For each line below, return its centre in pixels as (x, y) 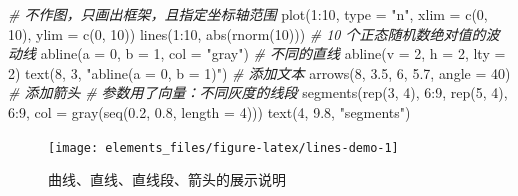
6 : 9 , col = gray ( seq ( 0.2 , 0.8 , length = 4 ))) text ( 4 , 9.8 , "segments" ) (209, 111)
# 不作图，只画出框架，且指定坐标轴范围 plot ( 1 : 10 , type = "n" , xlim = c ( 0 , (248, 14)
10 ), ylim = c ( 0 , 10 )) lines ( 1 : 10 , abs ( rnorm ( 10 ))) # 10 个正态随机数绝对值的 (247, 33)
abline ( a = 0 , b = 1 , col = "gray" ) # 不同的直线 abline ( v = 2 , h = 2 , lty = (273, 53)
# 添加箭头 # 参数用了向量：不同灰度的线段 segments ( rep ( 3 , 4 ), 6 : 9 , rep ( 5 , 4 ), (258, 92)
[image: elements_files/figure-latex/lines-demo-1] (223, 147)
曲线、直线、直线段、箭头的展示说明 (167, 179)
